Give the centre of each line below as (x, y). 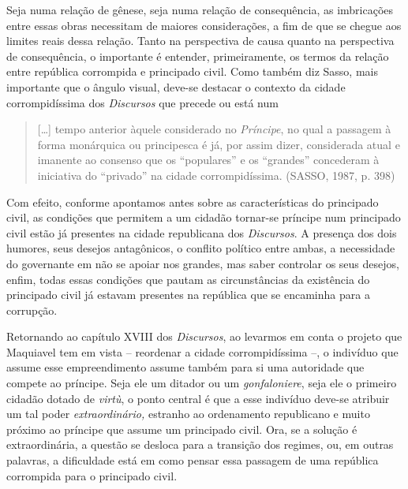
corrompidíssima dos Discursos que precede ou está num (142, 102)
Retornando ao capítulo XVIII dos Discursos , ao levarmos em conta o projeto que (204, 336)
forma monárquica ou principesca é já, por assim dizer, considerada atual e (219, 144)
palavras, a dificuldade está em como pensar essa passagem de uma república (193, 460)
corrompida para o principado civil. (92, 475)
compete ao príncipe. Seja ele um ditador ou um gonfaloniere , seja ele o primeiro (202, 383)
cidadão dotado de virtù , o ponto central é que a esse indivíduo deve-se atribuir (198, 398)
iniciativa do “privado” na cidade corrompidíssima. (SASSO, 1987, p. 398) (216, 175)
